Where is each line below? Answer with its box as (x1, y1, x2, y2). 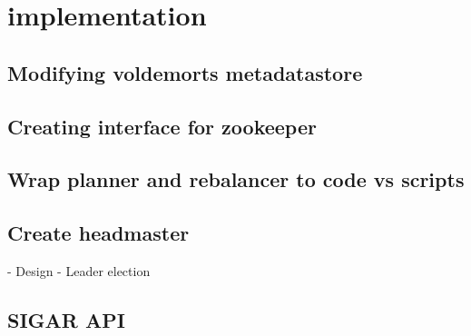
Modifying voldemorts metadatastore (7, 58, 363, 86)
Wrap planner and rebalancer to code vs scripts (7, 165, 465, 193)
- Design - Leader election (7, 261, 151, 280)
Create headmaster (7, 219, 190, 247)
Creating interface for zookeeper (7, 112, 317, 140)
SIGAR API (7, 305, 125, 333)
